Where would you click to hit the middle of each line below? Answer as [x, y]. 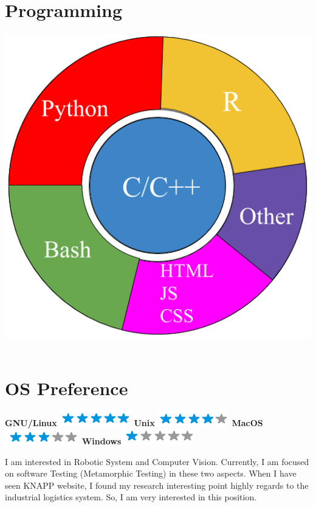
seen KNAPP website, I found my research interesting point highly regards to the [157, 485]
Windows [101, 441]
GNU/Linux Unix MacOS [134, 422]
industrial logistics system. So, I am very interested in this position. [131, 497]
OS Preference [67, 388]
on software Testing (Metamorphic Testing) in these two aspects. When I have [151, 473]
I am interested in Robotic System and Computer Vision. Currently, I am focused [157, 461]
